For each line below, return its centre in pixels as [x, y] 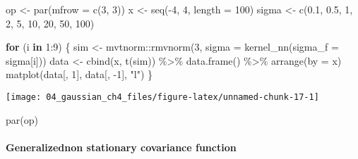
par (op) [22, 119]
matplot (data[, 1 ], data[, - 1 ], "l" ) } [79, 74]
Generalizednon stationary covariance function [121, 147]
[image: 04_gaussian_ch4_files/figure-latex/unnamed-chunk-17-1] [162, 97]
